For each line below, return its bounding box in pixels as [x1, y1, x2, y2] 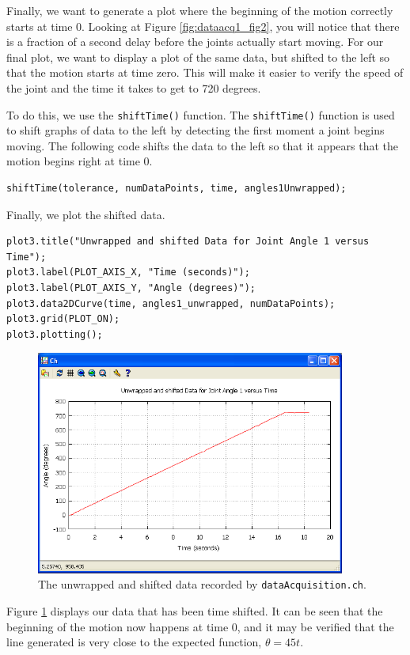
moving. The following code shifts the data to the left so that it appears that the [6, 137, 399, 153]
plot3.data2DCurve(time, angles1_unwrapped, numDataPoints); [6, 297, 336, 309]
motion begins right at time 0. [6, 153, 153, 169]
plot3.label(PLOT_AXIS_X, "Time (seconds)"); [6, 267, 250, 278]
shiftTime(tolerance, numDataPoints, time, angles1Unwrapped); [6, 183, 347, 194]
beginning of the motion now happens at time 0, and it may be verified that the [6, 618, 394, 634]
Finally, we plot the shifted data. [6, 206, 165, 222]
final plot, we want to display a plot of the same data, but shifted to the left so [6, 48, 390, 65]
